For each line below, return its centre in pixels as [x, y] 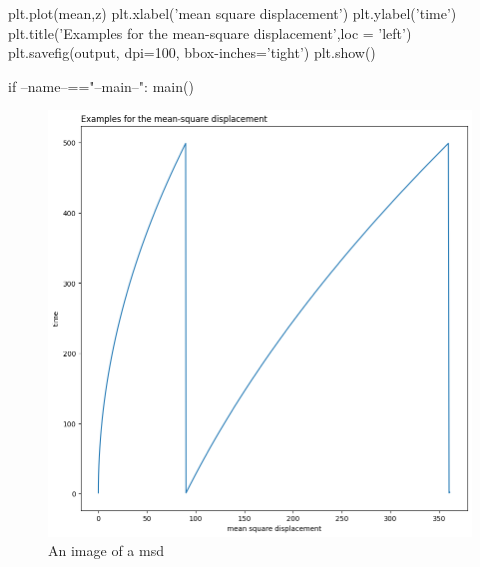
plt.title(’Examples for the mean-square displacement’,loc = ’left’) [210, 32]
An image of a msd [106, 550]
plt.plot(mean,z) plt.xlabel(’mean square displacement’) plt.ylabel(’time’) [232, 13]
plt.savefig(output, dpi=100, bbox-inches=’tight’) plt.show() [192, 52]
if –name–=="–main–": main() [101, 85]
